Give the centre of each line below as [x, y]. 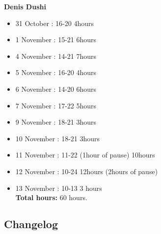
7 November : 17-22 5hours [56, 105]
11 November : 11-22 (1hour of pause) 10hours [85, 155]
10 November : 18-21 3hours [58, 138]
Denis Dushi [25, 6]
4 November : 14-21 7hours [56, 56]
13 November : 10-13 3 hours [59, 188]
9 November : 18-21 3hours [56, 122]
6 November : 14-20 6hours [56, 89]
